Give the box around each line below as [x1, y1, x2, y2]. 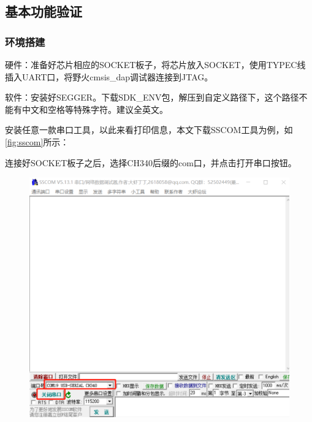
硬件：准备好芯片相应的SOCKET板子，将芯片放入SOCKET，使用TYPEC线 [5, 58, 306, 71]
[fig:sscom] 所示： [5, 135, 69, 148]
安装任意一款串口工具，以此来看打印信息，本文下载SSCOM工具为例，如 [5, 123, 293, 136]
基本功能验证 [5, 2, 82, 21]
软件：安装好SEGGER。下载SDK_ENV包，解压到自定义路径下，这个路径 [5, 91, 299, 104]
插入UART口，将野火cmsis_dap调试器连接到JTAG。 [5, 70, 213, 83]
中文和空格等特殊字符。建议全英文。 [21, 102, 168, 115]
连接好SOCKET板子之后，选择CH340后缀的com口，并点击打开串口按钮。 [5, 156, 297, 169]
